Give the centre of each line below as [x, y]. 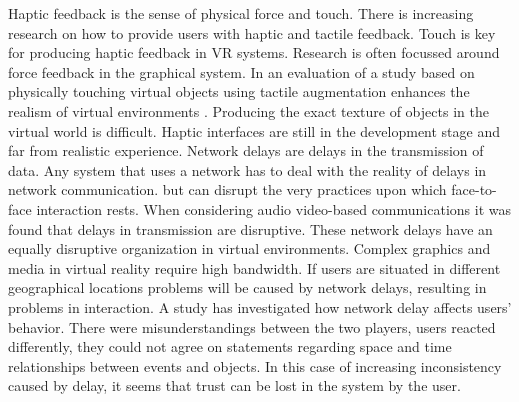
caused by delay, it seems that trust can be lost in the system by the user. [234, 385]
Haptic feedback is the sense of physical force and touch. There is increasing [241, 13]
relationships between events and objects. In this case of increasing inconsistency [255, 365]
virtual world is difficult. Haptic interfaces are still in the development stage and [254, 130]
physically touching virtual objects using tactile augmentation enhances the [239, 91]
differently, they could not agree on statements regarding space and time [230, 346]
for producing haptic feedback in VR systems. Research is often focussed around [254, 52]
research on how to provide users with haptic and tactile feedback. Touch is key [252, 32]
